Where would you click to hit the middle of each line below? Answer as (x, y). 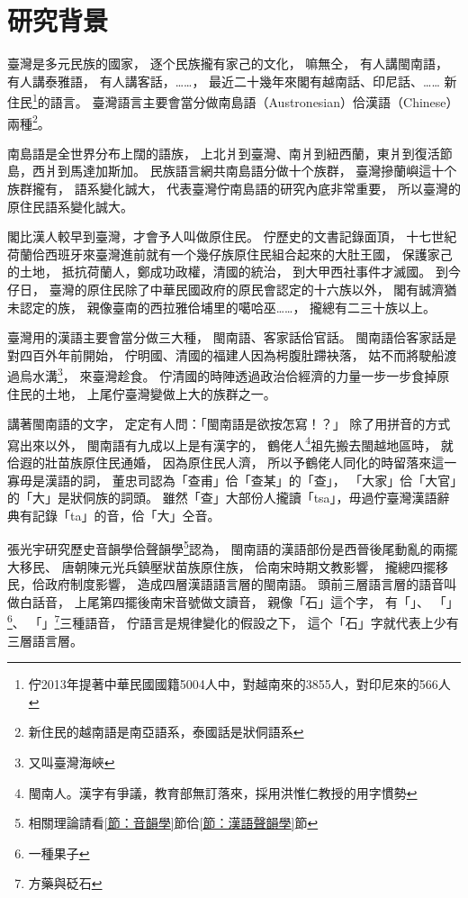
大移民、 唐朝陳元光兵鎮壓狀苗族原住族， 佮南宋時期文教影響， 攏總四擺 (221, 566)
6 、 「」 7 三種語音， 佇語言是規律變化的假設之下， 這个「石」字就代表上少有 (233, 621)
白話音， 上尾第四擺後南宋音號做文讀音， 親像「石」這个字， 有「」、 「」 (239, 601)
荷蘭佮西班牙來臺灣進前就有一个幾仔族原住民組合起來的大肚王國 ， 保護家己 (230, 254)
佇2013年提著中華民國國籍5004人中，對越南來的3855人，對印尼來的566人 (239, 684)
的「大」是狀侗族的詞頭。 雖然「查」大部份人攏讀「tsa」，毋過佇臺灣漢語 (222, 498)
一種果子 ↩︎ (59, 853)
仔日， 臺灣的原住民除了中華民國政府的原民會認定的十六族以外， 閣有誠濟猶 (232, 289)
